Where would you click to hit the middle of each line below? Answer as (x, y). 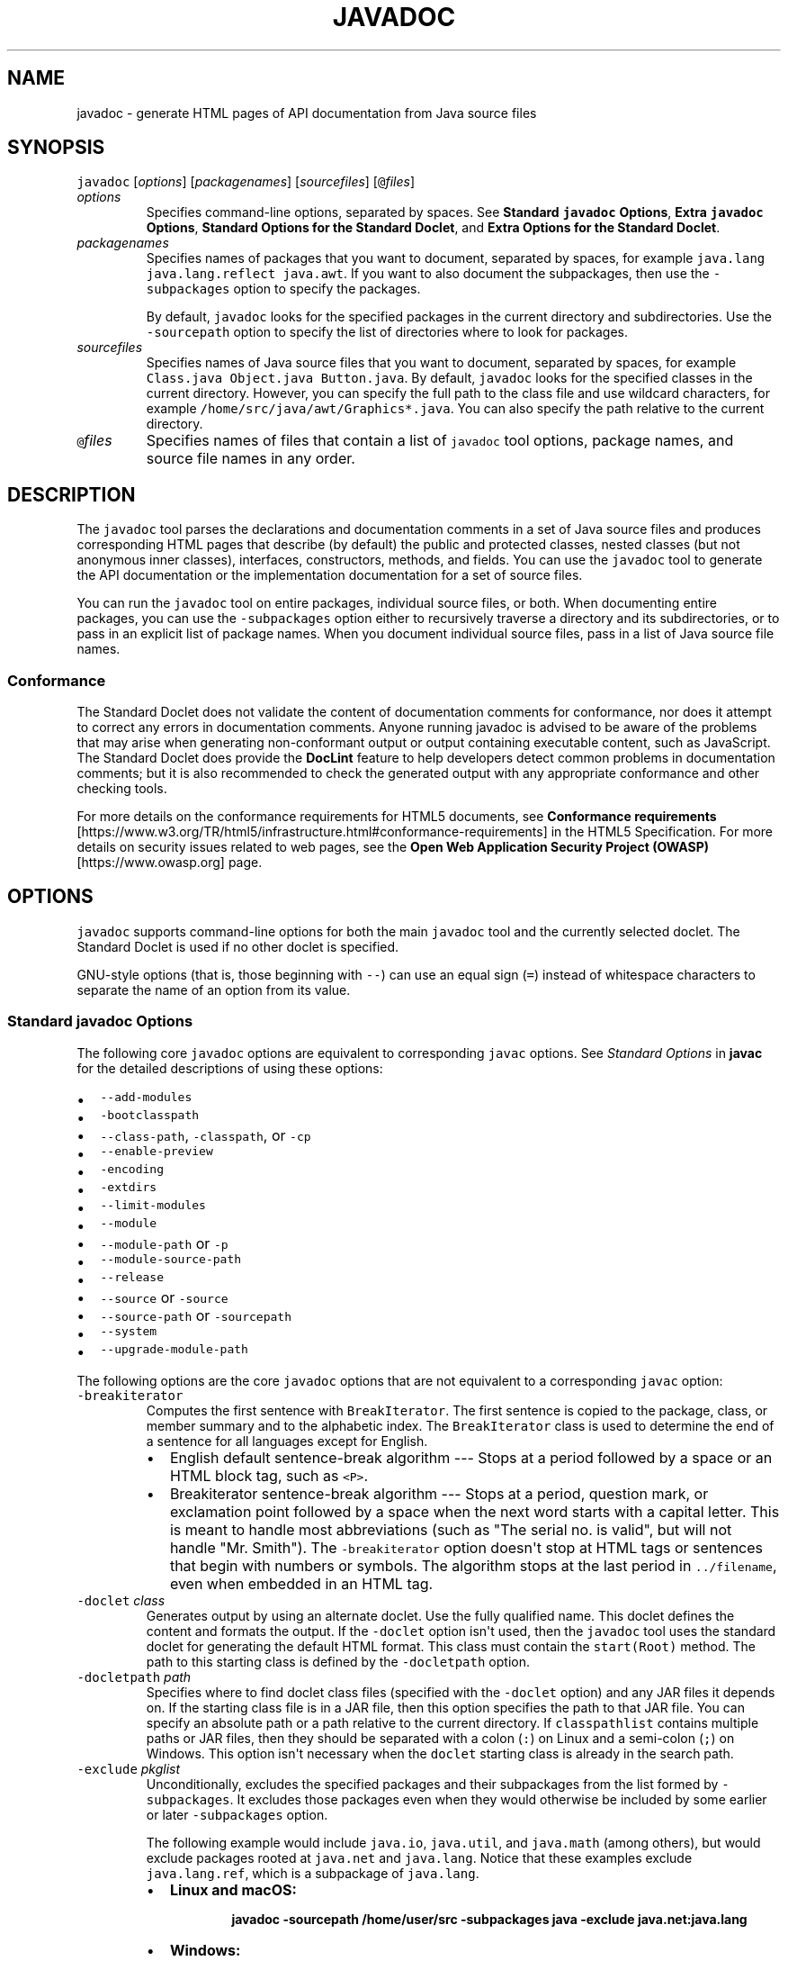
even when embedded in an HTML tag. (301, 1583)
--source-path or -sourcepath (196, 1315)
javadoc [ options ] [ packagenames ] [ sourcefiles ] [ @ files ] (246, 182)
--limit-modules (153, 1205)
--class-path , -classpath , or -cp (206, 1135)
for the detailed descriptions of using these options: (230, 1068)
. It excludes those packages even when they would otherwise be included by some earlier (498, 1799)
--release (132, 1277)
